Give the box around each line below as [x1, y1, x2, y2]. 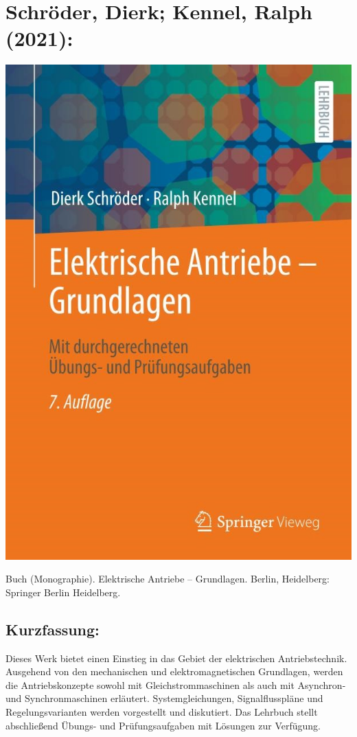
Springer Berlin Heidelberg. [5, 585, 121, 599]
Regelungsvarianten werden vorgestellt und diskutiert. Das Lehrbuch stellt [5, 705, 318, 719]
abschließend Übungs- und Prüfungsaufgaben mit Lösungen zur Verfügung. [5, 718, 321, 732]
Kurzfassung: [5, 618, 100, 639]
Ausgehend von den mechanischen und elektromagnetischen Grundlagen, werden [5, 664, 343, 679]
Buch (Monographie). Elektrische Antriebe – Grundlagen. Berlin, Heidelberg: [5, 571, 330, 586]
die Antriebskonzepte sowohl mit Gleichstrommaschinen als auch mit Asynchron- [5, 677, 346, 692]
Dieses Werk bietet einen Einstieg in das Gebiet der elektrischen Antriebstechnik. [5, 650, 347, 665]
